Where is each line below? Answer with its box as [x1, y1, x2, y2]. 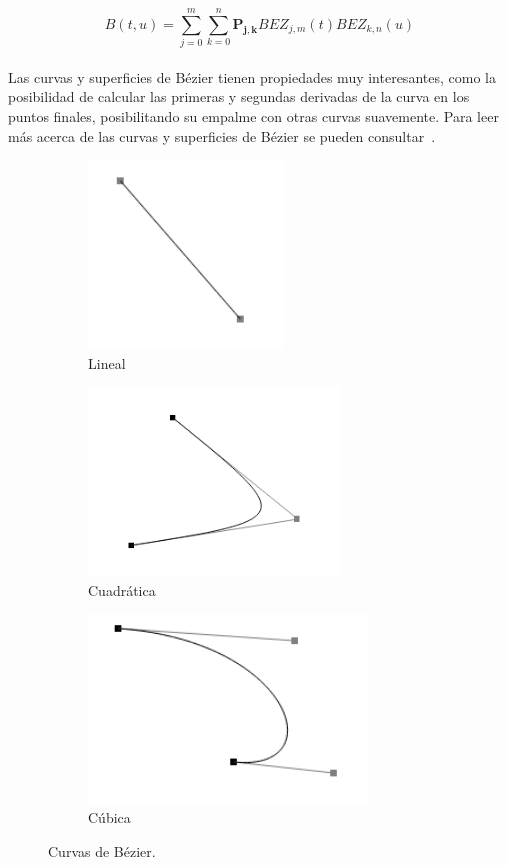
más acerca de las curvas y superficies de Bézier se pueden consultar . [8, 125, 436, 146]
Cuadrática [88, 579, 156, 600]
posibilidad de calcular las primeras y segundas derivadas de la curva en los [8, 86, 470, 107]
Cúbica [88, 806, 131, 827]
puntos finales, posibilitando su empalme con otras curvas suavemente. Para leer [8, 105, 499, 126]
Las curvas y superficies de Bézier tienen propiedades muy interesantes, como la [8, 66, 496, 87]
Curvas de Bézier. [48, 840, 156, 861]
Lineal [88, 352, 126, 373]
